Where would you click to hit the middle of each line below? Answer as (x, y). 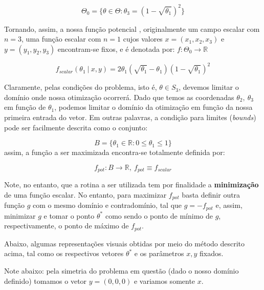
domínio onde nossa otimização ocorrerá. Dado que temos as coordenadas (119, 97)
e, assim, (229, 205)
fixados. (211, 253)
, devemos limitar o (209, 87)
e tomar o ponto (69, 215)
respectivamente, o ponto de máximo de (67, 226)
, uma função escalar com (61, 39)
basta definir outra (211, 194)
